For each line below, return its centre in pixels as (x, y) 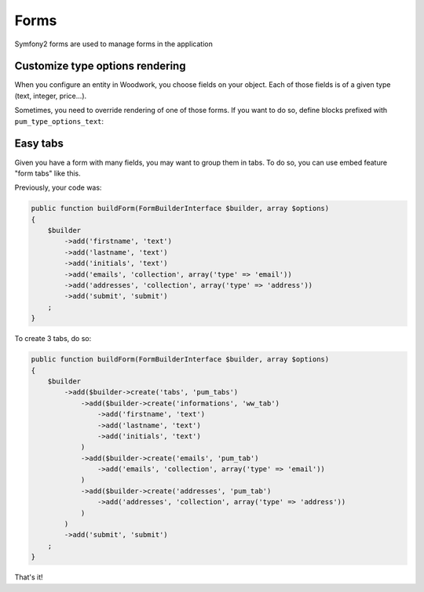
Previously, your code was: (58, 187)
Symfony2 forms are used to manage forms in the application (114, 44)
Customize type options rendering (100, 66)
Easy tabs (39, 144)
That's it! (29, 577)
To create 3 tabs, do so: (53, 339)
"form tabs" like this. (48, 173)
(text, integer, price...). (51, 96)
